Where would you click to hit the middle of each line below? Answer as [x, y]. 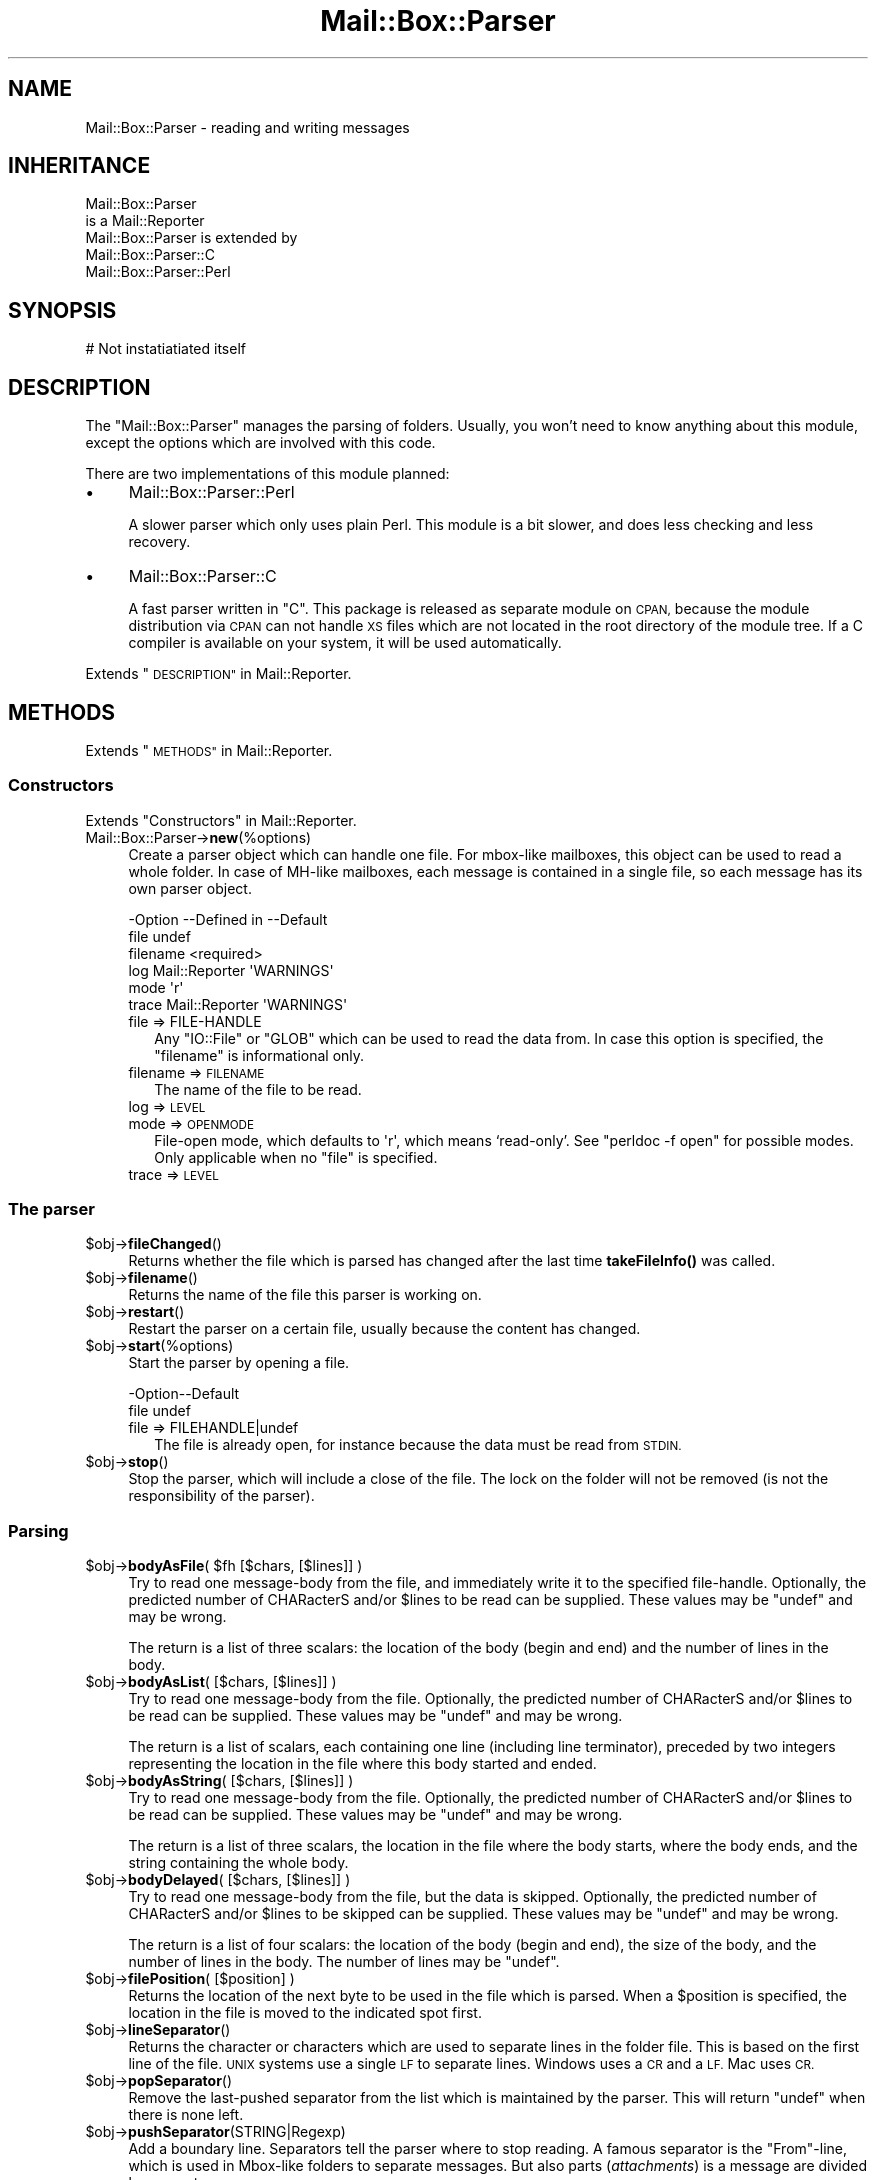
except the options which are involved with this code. [260, 443]
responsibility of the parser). [221, 1496]
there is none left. [186, 2115]
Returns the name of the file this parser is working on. [305, 1295]
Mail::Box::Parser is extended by [191, 238]
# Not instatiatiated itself [165, 349]
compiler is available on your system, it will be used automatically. [345, 643]
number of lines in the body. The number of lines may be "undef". [344, 1962]
